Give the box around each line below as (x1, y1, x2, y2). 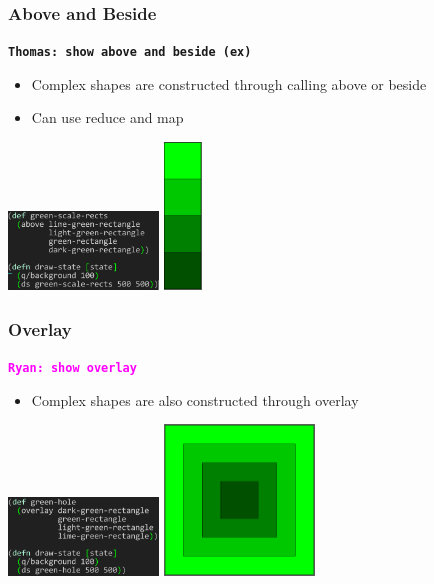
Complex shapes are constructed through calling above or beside (31, 73, 427, 94)
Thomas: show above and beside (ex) (8, 45, 252, 60)
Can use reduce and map (31, 107, 184, 128)
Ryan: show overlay (8, 361, 137, 376)
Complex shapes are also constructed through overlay (31, 389, 359, 410)
